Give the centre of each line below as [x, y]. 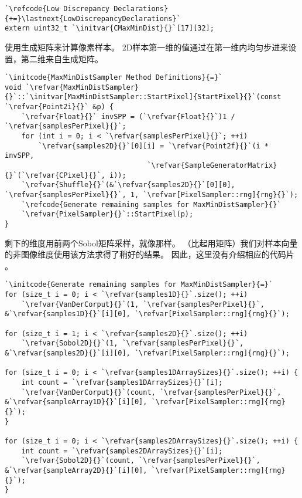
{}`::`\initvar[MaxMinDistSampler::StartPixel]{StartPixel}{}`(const [143, 97]
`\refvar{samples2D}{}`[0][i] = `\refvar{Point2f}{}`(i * [154, 146]
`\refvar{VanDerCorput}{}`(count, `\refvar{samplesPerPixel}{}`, [151, 392]
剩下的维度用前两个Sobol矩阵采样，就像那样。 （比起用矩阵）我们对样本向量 [151, 243]
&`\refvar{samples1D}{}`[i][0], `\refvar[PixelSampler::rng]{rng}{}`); [147, 314]
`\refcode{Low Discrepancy [57, 9]
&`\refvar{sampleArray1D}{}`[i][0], [76, 402]
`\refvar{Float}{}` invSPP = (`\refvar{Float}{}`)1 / [128, 116]
